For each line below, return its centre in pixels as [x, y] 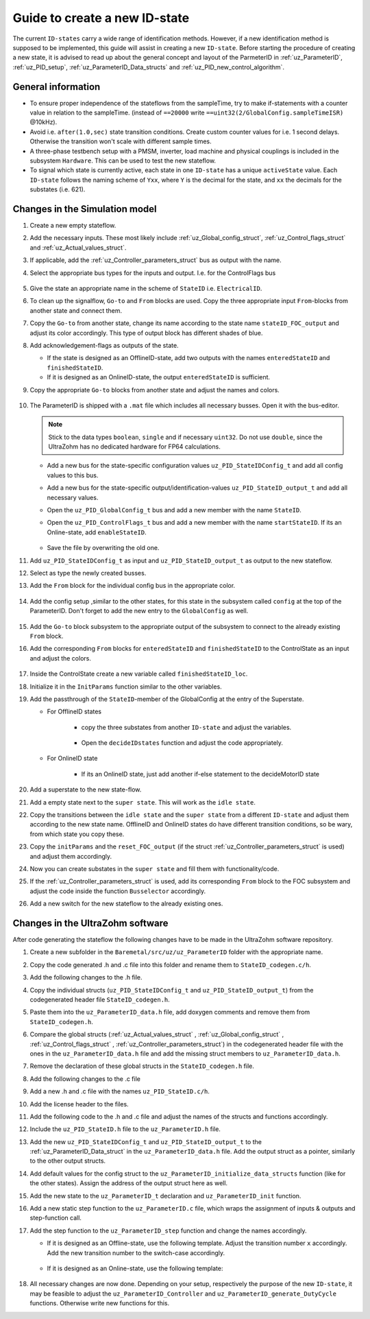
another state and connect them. [76, 310]
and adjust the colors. [61, 658]
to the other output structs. [68, 1161]
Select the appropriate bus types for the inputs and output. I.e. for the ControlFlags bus [153, 273]
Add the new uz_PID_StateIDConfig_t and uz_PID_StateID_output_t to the [146, 1141]
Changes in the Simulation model [85, 209]
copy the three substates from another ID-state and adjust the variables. [186, 727]
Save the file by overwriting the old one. [103, 548]
